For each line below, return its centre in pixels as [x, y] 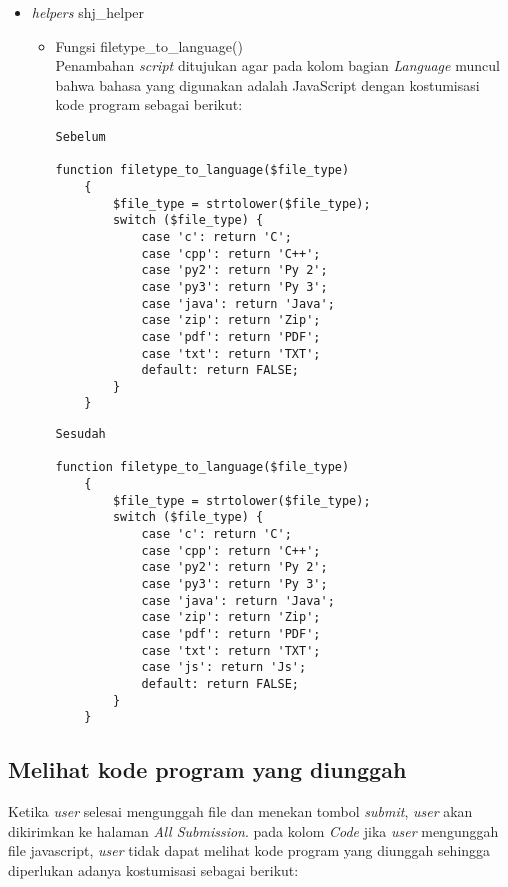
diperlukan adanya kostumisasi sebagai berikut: [153, 869]
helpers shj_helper [88, 12]
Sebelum [80, 136]
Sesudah [80, 434]
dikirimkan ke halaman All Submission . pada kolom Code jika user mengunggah [253, 830]
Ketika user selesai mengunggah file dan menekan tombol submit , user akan [240, 811]
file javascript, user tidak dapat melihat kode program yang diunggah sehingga [249, 850]
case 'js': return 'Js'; [224, 667]
